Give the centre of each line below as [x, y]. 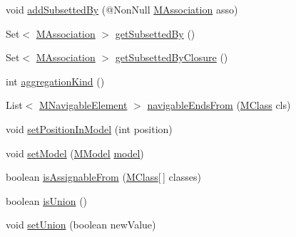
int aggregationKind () [55, 81]
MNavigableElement [83, 105]
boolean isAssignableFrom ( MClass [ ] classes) [103, 177]
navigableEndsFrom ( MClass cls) [219, 105]
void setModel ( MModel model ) [75, 153]
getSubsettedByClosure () [172, 57]
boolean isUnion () [47, 200]
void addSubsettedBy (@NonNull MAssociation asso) [122, 9]
